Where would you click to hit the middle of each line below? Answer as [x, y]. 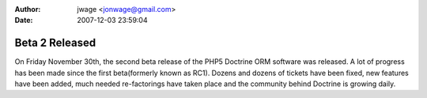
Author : [28, 9]
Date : [24, 21]
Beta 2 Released [55, 43]
